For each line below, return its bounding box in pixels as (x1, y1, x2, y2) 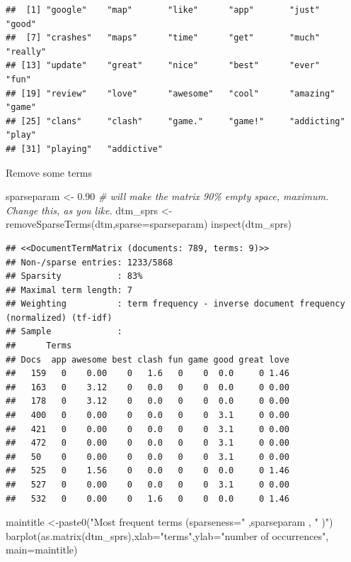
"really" (6, 46, 47, 57)
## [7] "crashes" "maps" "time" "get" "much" (6, 33, 320, 43)
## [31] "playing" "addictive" (6, 143, 163, 154)
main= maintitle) (6, 542, 78, 557)
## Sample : (6, 326, 122, 337)
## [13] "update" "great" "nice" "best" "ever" (6, 60, 320, 71)
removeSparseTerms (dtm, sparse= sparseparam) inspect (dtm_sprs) (6, 216, 292, 231)
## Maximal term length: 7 (6, 285, 132, 295)
